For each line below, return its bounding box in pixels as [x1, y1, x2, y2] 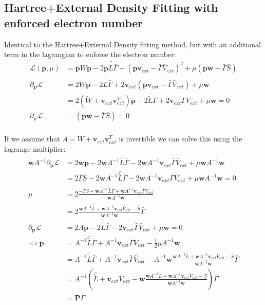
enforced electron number [4, 14, 143, 30]
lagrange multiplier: [4, 143, 66, 154]
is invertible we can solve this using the [119, 133, 242, 144]
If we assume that [4, 133, 60, 144]
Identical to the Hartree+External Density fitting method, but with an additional [4, 39, 261, 49]
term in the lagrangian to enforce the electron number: [4, 49, 176, 60]
